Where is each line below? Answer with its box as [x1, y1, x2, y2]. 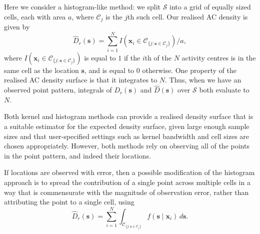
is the [105, 11, 122, 21]
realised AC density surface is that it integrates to [4, 74, 157, 85]
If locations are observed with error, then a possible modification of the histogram [4, 167, 255, 177]
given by [4, 21, 30, 32]
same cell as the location [4, 64, 79, 75]
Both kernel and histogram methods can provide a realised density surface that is [4, 111, 253, 121]
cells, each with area [4, 11, 66, 21]
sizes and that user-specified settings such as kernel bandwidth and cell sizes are [4, 130, 249, 141]
